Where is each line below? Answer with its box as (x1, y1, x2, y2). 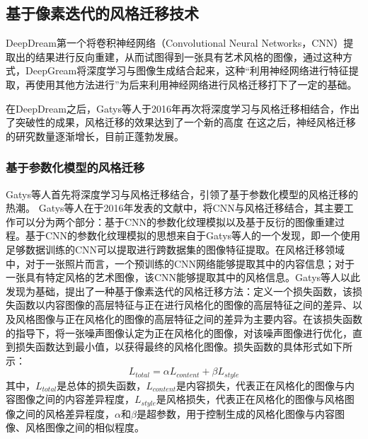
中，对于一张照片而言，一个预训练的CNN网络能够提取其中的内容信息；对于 (6, 256, 355, 270)
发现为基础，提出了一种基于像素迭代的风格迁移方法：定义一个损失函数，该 (6, 283, 352, 298)
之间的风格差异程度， (15, 406, 115, 421)
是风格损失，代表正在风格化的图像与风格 (156, 392, 345, 406)
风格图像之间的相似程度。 (25, 420, 144, 435)
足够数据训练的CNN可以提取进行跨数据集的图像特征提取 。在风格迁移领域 (6, 241, 345, 256)
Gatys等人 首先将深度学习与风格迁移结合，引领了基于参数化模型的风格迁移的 (6, 186, 358, 201)
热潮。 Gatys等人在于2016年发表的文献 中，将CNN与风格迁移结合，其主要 (6, 200, 344, 215)
